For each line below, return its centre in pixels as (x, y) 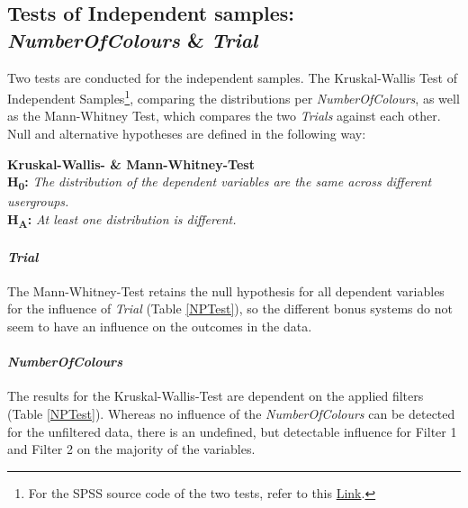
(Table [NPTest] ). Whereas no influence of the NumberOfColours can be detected (231, 414)
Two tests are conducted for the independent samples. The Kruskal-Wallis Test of (232, 77)
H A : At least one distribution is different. (122, 220)
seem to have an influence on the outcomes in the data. (160, 327)
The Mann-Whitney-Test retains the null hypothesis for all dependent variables (226, 290)
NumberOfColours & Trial (133, 39)
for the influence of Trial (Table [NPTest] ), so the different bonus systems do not (230, 308)
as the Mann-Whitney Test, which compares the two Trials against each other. (224, 116)
